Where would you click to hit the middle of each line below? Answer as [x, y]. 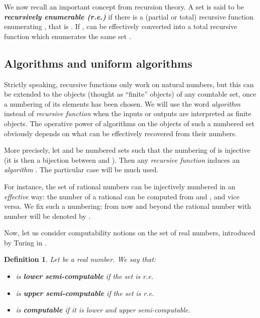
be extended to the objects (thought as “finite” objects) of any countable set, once [130, 94]
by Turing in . [26, 242]
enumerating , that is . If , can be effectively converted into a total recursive [121, 26]
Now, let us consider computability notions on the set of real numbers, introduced [130, 233]
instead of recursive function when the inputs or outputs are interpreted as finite [128, 113]
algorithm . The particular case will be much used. [81, 170]
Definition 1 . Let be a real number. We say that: [80, 259]
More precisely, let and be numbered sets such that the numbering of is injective [127, 150]
